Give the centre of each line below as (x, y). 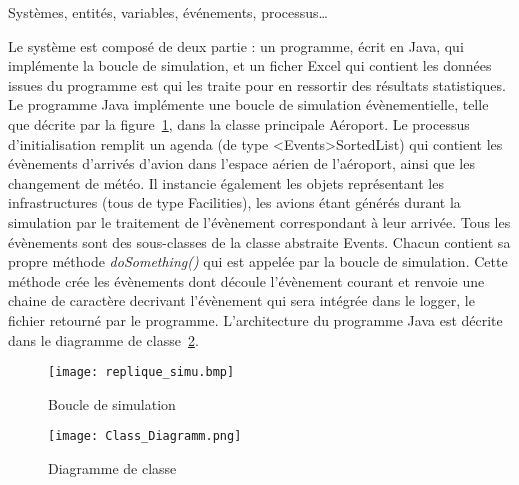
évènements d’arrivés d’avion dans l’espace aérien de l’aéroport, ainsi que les (241, 163)
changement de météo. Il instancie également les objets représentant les (226, 182)
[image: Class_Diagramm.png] (145, 436)
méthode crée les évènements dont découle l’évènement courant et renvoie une (246, 280)
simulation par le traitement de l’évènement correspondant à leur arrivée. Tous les (259, 221)
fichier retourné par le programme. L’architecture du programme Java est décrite (255, 319)
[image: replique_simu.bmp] (141, 372)
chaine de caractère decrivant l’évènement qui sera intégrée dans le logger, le (241, 300)
